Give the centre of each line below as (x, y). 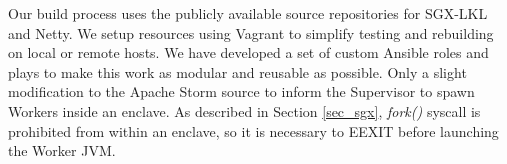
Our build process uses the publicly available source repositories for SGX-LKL (248, 13)
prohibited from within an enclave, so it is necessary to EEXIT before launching (253, 130)
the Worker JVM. (62, 150)
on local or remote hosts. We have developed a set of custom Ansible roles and (248, 52)
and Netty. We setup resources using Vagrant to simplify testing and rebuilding (251, 32)
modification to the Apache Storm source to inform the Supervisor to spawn (241, 91)
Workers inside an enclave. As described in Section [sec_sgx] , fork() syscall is (244, 110)
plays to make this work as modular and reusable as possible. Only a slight (237, 71)
